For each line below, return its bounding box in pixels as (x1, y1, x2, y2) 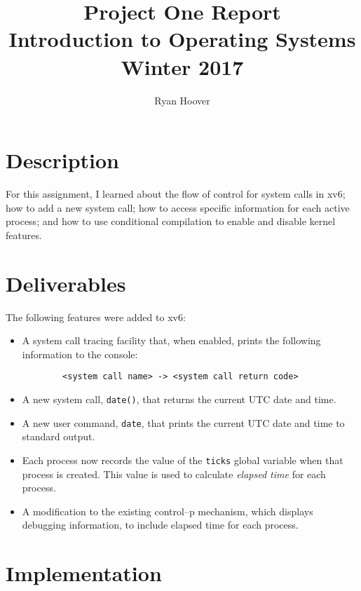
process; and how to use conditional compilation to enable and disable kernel (6, 214, 336, 229)
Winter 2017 (121, 52, 244, 81)
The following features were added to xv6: (6, 309, 186, 324)
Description (6, 146, 120, 175)
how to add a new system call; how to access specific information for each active (6, 200, 350, 215)
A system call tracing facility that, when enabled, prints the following (22, 333, 321, 348)
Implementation (6, 559, 162, 587)
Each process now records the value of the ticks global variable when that (22, 452, 343, 467)
